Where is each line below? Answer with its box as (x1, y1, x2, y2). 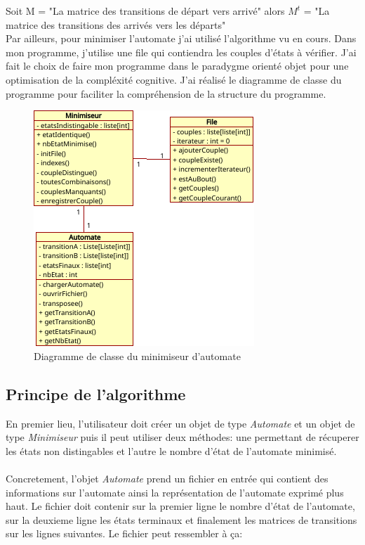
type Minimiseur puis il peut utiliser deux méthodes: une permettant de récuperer (6, 430, 359, 444)
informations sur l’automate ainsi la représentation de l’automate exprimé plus (6, 485, 344, 499)
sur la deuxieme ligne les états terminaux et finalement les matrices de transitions (6, 512, 357, 527)
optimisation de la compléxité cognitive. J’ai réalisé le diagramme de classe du (6, 72, 342, 86)
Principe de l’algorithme (6, 383, 186, 404)
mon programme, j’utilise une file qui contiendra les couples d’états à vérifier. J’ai (6, 44, 357, 59)
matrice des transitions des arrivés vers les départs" (6, 17, 226, 32)
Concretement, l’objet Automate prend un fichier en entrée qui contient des (6, 470, 328, 485)
